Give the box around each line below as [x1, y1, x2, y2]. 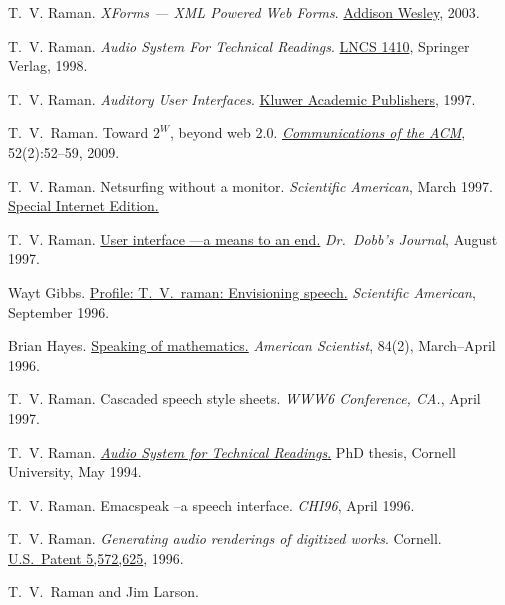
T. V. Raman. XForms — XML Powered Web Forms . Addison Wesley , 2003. [8, 2, 480, 22]
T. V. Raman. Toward [8, 122, 149, 143]
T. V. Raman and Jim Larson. [8, 581, 199, 602]
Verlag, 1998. [8, 55, 88, 76]
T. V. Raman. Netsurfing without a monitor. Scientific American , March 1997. [8, 175, 493, 196]
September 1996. [8, 301, 110, 322]
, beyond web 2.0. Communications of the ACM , [169, 122, 466, 143]
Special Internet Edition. [8, 195, 159, 216]
